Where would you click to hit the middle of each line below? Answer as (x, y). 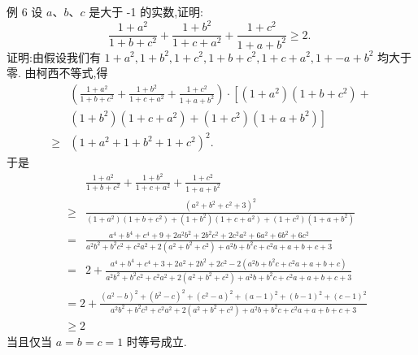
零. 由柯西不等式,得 (57, 73)
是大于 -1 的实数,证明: (146, 11)
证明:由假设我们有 (54, 56)
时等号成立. (157, 341)
